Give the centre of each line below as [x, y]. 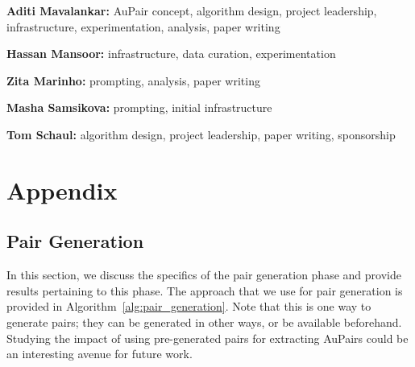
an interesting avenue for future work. [100, 354]
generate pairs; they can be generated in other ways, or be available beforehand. [204, 322]
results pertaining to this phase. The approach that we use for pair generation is [205, 290]
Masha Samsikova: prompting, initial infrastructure [139, 107]
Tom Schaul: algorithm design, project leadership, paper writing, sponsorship [201, 134]
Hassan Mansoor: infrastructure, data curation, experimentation [171, 54]
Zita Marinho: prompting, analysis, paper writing [133, 80]
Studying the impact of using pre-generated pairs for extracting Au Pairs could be [207, 338]
